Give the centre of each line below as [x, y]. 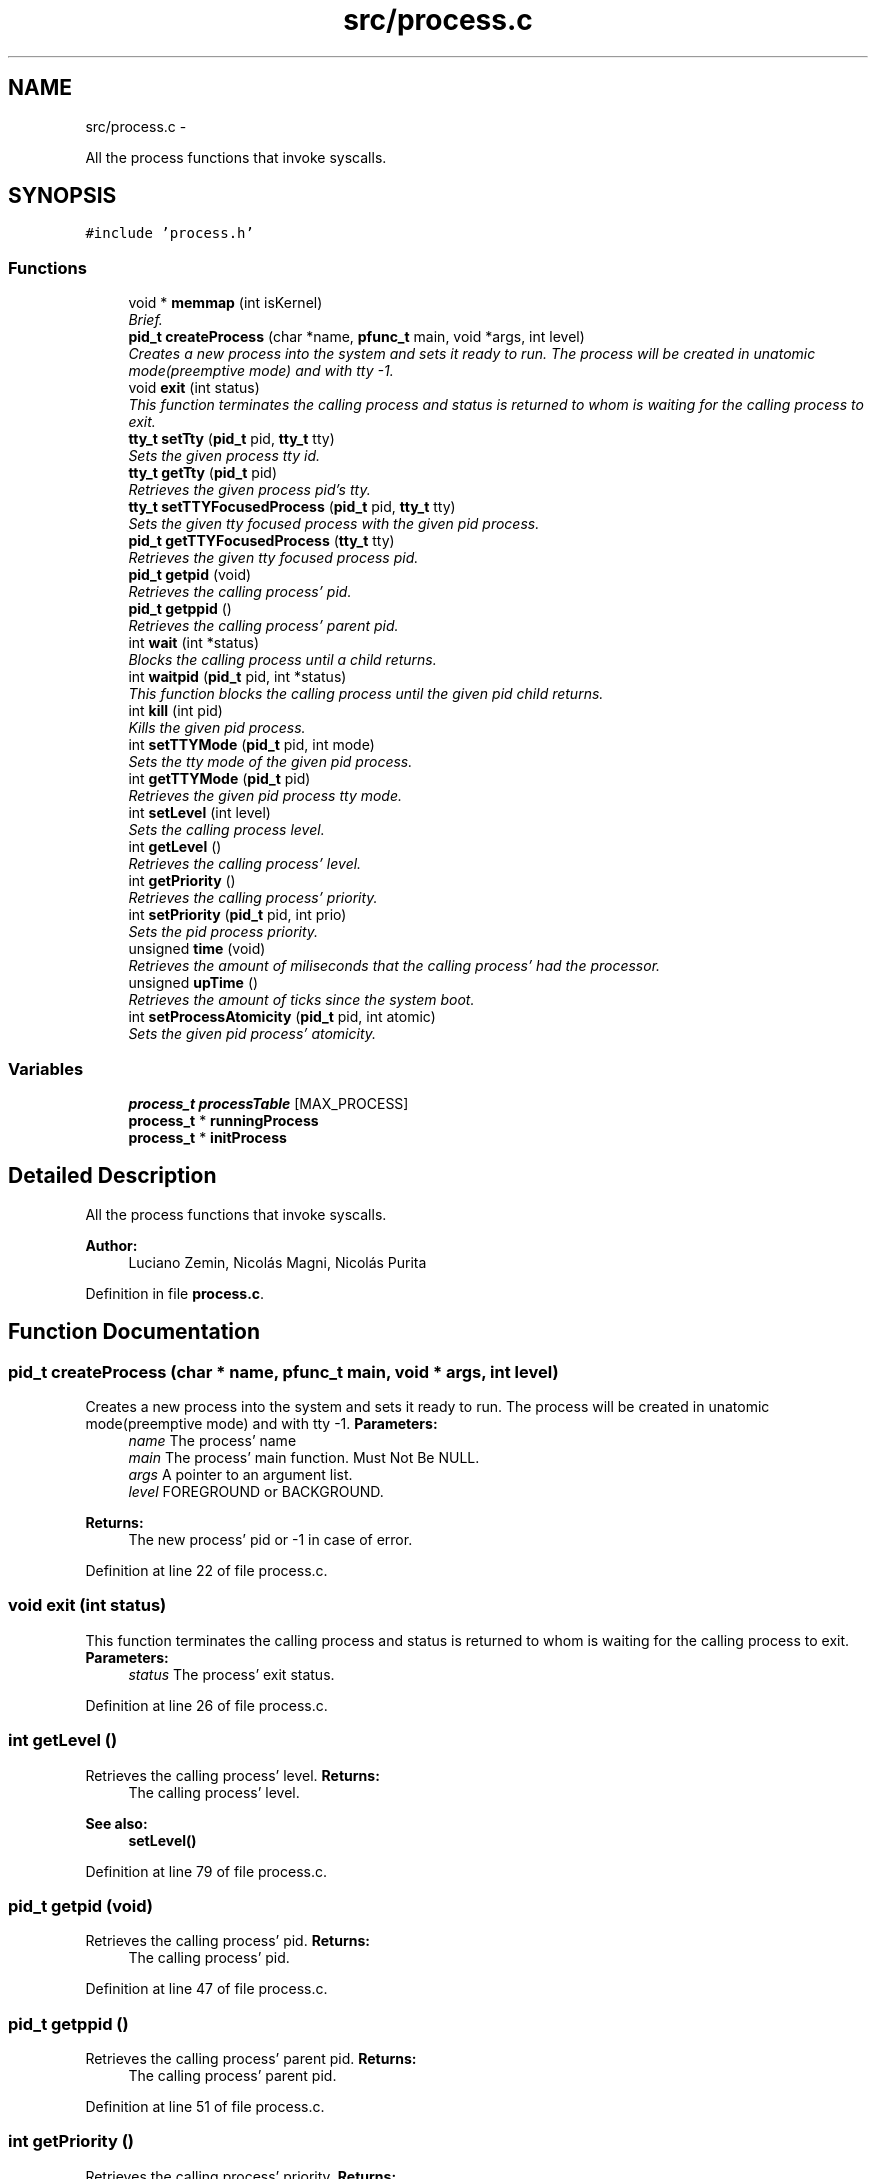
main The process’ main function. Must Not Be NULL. [304, 1457]
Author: [111, 1245]
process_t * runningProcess [223, 1120]
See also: [116, 1823]
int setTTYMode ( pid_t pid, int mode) [251, 745]
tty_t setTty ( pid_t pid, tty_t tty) [231, 439]
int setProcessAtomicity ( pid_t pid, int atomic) [282, 1017]
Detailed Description [112, 1176]
